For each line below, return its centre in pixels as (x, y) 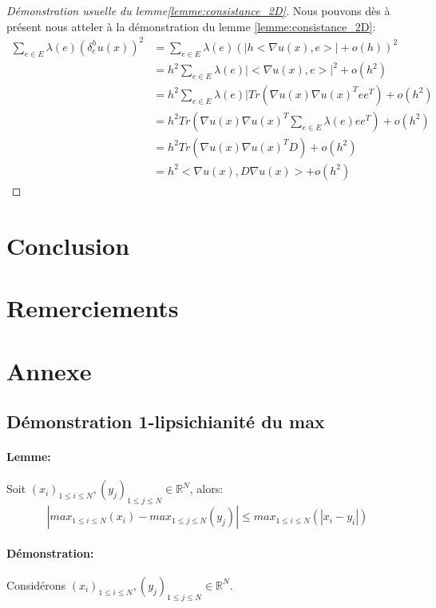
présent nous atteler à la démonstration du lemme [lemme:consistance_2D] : (191, 26)
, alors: (206, 489)
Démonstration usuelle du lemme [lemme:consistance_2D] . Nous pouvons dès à (198, 10)
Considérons (36, 584)
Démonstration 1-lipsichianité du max (166, 421)
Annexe (49, 370)
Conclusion (68, 245)
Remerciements (93, 308)
